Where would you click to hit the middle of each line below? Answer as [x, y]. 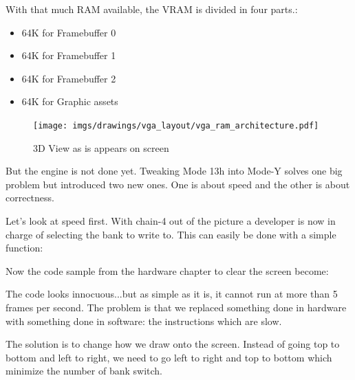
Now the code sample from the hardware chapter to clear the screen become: [167, 270]
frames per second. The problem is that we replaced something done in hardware [176, 307]
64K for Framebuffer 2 [69, 78]
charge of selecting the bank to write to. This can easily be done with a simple [171, 234]
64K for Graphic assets [70, 101]
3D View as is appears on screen [101, 147]
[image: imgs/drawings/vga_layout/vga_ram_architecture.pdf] [176, 125]
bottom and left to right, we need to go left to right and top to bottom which [169, 357]
